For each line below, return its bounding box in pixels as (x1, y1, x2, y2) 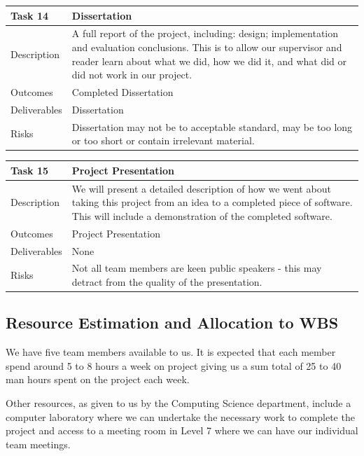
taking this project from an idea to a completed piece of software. (71, 195, 353, 209)
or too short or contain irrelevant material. (71, 133, 255, 148)
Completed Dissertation (71, 84, 174, 99)
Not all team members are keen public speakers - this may (71, 261, 322, 275)
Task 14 (10, 8, 48, 22)
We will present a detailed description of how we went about (71, 181, 331, 195)
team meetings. (6, 436, 71, 451)
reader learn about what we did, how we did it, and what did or (71, 53, 346, 68)
